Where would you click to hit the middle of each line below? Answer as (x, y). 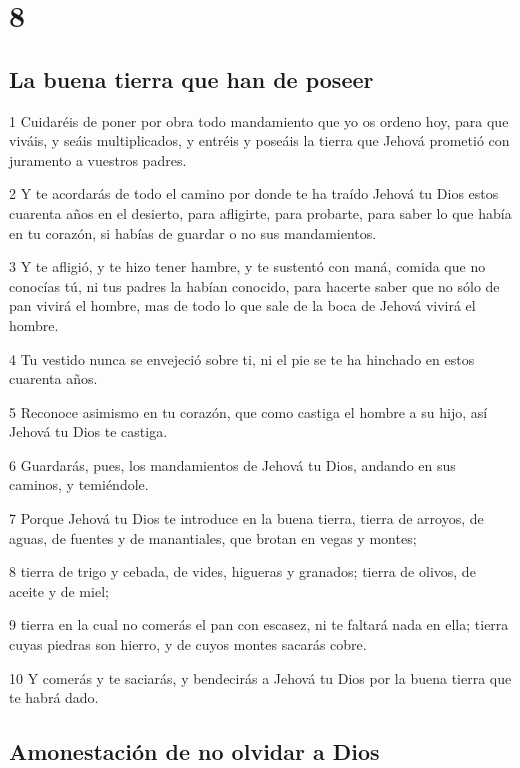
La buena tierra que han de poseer (191, 78)
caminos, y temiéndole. (79, 484)
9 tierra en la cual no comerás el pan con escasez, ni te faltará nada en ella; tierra (259, 624)
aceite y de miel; (59, 590)
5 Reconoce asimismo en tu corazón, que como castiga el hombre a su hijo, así (248, 411)
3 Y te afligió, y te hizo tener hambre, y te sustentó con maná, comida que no (247, 266)
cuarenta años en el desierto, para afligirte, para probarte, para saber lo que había (260, 212)
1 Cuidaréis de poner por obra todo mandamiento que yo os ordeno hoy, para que (259, 120)
